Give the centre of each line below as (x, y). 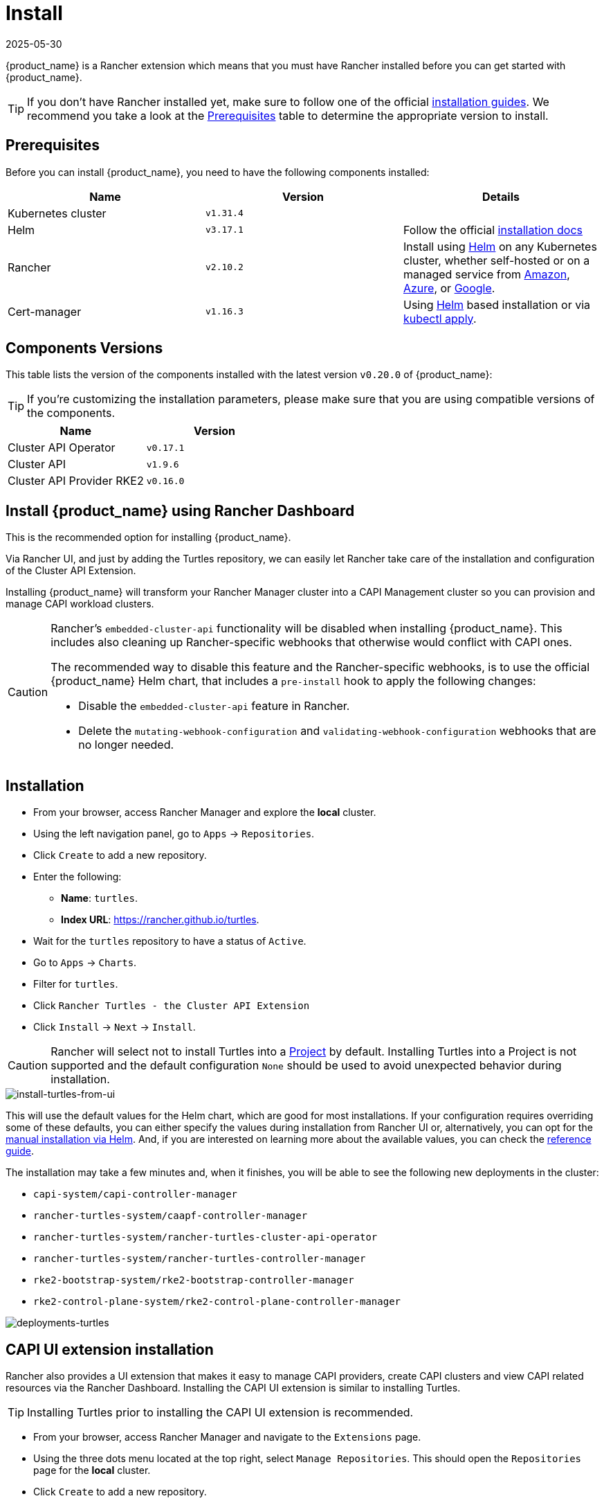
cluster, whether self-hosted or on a (496, 260)
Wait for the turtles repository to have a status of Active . (170, 941)
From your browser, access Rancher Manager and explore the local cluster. (205, 812)
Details (501, 196)
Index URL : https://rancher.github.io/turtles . (160, 920)
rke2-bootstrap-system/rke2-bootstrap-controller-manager (194, 1280)
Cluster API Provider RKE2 (76, 481)
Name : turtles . (99, 898)
